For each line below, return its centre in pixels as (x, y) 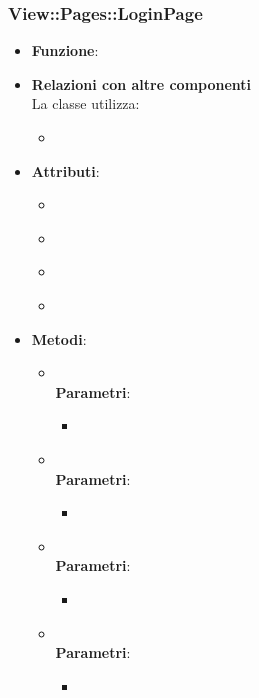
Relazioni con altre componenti (141, 83)
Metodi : (59, 338)
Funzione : (65, 50)
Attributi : (65, 170)
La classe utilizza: (85, 103)
